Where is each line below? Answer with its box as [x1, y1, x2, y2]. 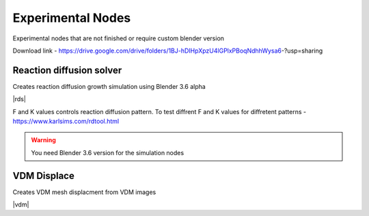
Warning [31, 136, 56, 144]
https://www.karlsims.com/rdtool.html [12, 117, 120, 126]
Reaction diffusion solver [12, 64, 122, 76]
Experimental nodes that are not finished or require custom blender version [12, 34, 225, 42]
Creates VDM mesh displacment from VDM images [12, 188, 156, 196]
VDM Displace [12, 170, 74, 181]
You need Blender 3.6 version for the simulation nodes [31, 148, 184, 157]
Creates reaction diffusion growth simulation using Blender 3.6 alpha [12, 82, 206, 90]
